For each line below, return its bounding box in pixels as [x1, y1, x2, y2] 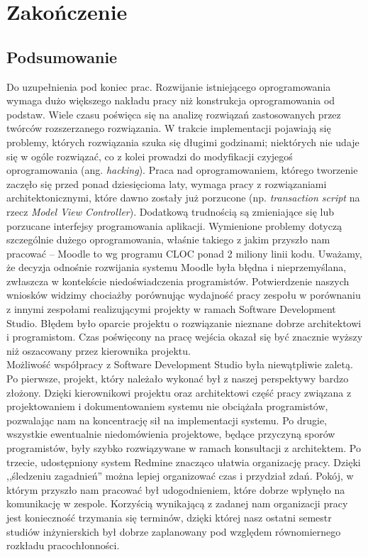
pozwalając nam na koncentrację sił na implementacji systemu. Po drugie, [6, 412, 328, 427]
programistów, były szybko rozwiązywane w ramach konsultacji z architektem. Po [6, 441, 361, 456]
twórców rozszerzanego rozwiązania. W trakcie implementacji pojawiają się [6, 121, 331, 136]
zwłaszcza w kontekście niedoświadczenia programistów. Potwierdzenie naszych [6, 273, 350, 288]
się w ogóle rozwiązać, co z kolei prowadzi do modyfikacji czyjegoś [6, 148, 293, 163]
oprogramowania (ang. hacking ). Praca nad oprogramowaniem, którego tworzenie [6, 162, 358, 177]
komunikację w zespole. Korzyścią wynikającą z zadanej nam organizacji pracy [6, 496, 348, 511]
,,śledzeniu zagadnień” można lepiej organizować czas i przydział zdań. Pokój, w [6, 468, 354, 483]
